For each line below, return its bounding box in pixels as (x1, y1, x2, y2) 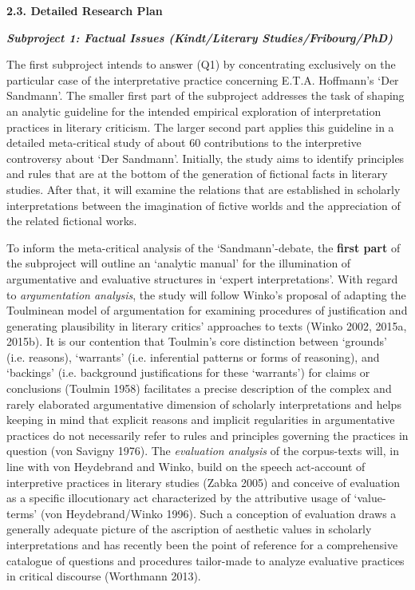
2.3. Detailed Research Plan (6, 2, 163, 18)
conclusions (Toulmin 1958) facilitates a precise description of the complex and (6, 380, 392, 397)
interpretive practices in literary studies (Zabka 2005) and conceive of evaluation (6, 473, 401, 490)
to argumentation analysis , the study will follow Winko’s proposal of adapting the (6, 286, 406, 303)
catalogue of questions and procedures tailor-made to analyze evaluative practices (6, 552, 405, 568)
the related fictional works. (6, 212, 137, 229)
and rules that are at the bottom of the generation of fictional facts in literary (6, 165, 388, 182)
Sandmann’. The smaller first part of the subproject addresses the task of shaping (6, 87, 405, 104)
